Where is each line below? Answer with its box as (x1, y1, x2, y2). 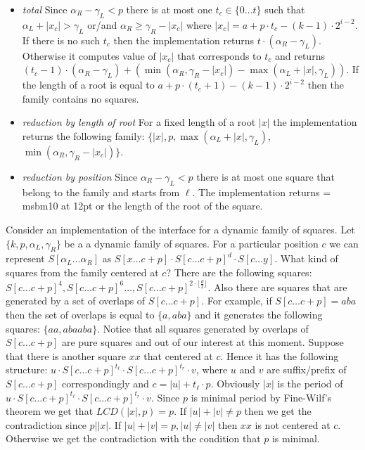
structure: (6, 362, 48, 377)
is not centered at (255, 417, 331, 432)
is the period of (277, 376, 343, 391)
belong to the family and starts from (22, 184, 180, 199)
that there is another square (6, 348, 126, 363)
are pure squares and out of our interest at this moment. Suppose (61, 335, 344, 349)
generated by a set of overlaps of (6, 293, 146, 308)
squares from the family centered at (6, 264, 159, 279)
